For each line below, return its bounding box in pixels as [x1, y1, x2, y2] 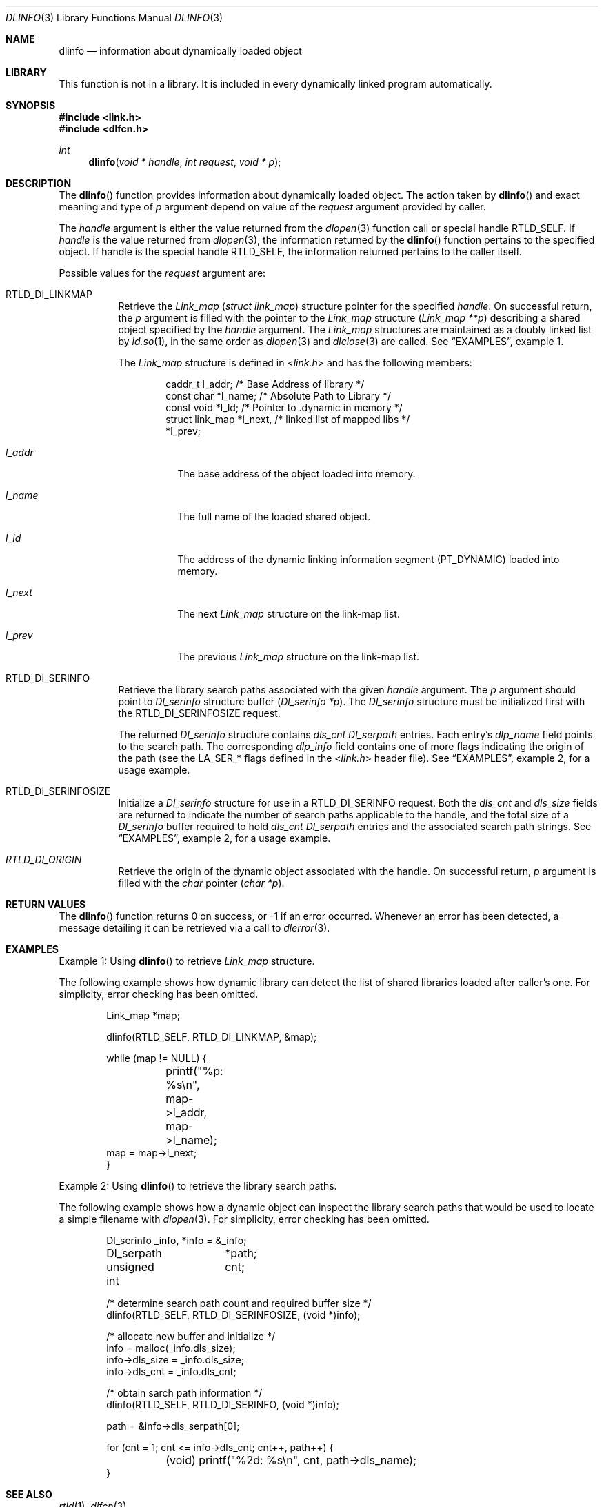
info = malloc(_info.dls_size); [106, 1342, 236, 1354]
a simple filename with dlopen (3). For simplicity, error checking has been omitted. [59, 1213, 430, 1225]
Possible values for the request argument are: [59, 267, 266, 279]
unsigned [106, 1260, 154, 1274]
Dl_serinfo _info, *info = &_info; [106, 1234, 247, 1246]
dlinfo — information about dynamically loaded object [59, 45, 302, 57]
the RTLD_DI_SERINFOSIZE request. [118, 707, 281, 719]
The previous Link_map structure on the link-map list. [177, 651, 420, 662]
